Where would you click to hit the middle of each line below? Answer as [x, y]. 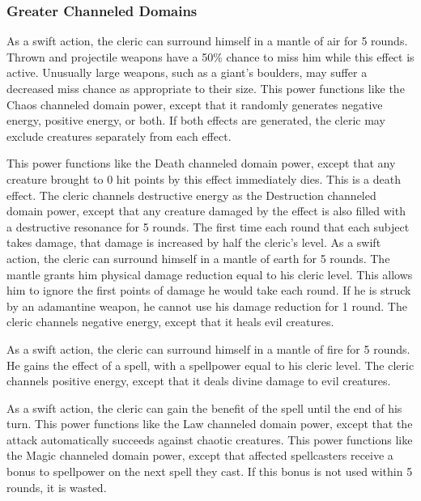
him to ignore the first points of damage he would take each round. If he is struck [209, 290]
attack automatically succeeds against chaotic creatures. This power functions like [210, 439]
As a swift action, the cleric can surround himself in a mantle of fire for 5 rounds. [208, 348]
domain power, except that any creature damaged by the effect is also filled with [206, 211]
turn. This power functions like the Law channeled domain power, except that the [210, 424]
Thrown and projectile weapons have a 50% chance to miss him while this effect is [210, 56]
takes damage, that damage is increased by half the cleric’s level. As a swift [194, 242]
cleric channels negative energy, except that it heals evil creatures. [170, 322]
